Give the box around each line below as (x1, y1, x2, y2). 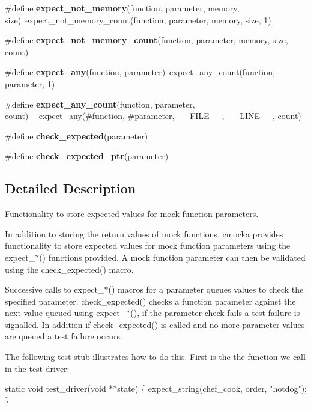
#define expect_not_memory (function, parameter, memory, (5, 2, 240, 14)
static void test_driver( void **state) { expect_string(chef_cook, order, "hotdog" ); (5, 382, 307, 395)
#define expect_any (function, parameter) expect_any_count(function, (5, 65, 275, 78)
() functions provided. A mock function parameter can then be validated (39, 251, 306, 263)
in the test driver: (5, 362, 70, 374)
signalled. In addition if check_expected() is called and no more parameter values (5, 318, 305, 330)
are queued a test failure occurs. (5, 330, 122, 342)
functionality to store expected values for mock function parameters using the (5, 239, 291, 252)
